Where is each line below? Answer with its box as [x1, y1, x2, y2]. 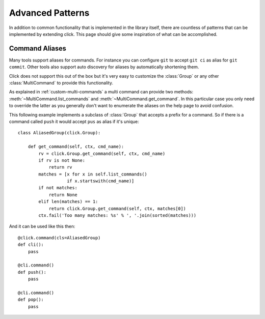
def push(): [18, 269, 47, 275]
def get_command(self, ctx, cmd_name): [27, 144, 124, 149]
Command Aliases [9, 44, 66, 53]
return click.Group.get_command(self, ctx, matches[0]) [49, 205, 186, 211]
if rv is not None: [38, 157, 85, 163]
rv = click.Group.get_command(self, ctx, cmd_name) [38, 150, 165, 156]
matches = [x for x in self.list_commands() [38, 171, 147, 177]
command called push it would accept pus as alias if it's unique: [9, 118, 139, 124]
